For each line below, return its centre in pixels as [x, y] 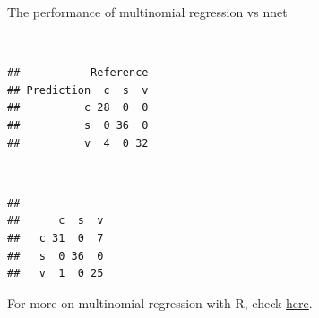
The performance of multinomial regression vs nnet [147, 12]
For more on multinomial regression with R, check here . [160, 302]
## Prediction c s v [78, 90]
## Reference [78, 73]
